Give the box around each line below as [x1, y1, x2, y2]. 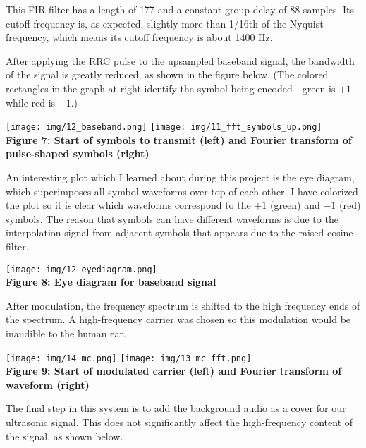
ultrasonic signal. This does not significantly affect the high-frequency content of [6, 415, 353, 430]
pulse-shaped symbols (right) [6, 146, 150, 161]
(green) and [269, 198, 320, 212]
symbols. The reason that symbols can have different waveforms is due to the [6, 211, 338, 226]
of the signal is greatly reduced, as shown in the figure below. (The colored [6, 67, 329, 82]
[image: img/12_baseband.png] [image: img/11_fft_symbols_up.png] [6, 122, 322, 133]
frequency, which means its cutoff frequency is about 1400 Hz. [6, 30, 273, 44]
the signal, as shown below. [6, 428, 123, 443]
